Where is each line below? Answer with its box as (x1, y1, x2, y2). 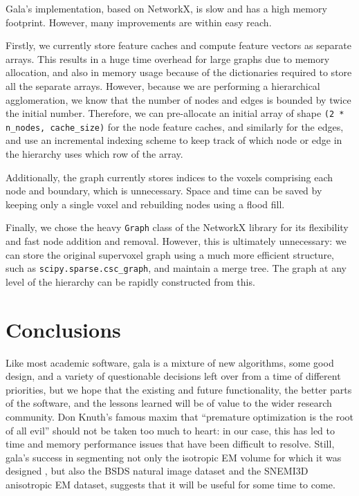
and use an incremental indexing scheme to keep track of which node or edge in (6, 133, 342, 147)
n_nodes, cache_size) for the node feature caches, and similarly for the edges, (6, 119, 344, 134)
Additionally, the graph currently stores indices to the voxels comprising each (6, 169, 333, 184)
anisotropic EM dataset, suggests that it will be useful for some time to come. (6, 477, 335, 491)
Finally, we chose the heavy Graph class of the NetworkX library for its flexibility (6, 220, 349, 235)
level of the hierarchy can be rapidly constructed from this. (6, 274, 255, 288)
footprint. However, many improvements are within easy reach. (6, 15, 272, 29)
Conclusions (6, 315, 121, 343)
